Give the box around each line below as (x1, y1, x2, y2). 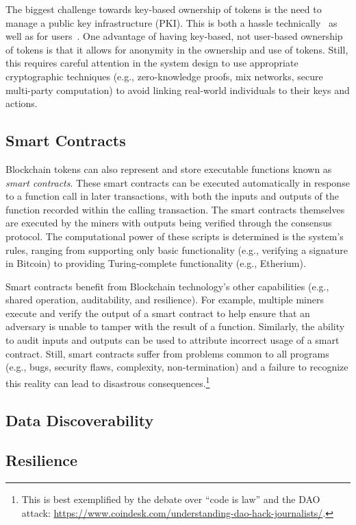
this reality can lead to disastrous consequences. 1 (5, 373, 210, 390)
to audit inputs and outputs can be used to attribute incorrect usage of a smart (5, 333, 340, 347)
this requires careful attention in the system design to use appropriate (5, 56, 298, 70)
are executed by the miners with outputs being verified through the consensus (5, 215, 332, 230)
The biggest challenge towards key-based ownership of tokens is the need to (5, 2, 322, 16)
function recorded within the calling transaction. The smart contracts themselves (5, 202, 345, 216)
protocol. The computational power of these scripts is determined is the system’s (5, 229, 344, 243)
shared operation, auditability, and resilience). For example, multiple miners (5, 292, 325, 307)
